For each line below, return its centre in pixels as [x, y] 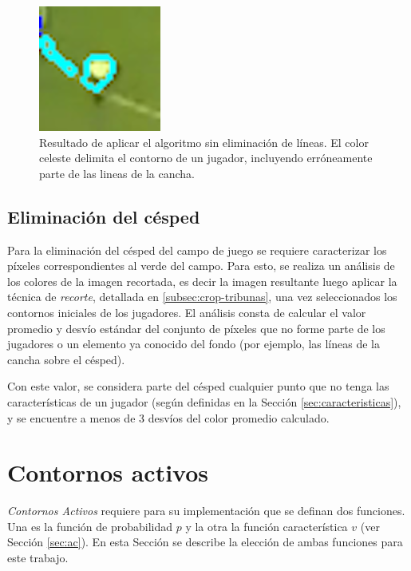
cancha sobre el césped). [66, 359]
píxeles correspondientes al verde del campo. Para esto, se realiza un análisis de [201, 266]
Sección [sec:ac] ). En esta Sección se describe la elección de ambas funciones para [205, 542]
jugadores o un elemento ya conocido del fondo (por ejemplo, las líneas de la [194, 344]
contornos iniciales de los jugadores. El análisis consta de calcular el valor [187, 312]
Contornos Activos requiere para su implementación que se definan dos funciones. [206, 511]
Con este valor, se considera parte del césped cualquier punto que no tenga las [198, 386]
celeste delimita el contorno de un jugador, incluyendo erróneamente [206, 158]
